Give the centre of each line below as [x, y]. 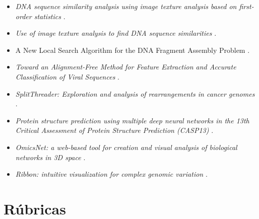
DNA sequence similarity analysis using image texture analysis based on [126, 6]
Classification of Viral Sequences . [67, 76]
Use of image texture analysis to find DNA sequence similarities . [116, 33]
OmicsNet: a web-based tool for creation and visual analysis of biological [126, 147]
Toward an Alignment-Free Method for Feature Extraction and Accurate [126, 67]
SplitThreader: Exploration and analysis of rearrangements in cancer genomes [135, 93]
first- [246, 6]
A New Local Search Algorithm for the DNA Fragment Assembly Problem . [133, 50]
